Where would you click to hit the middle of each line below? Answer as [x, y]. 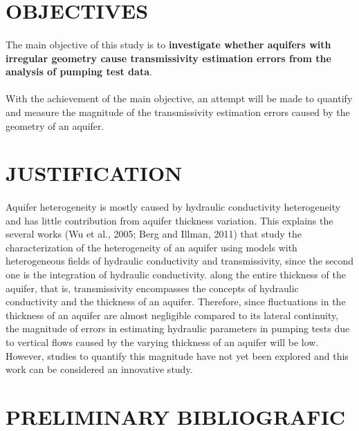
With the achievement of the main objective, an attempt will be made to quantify [179, 98]
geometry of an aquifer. [55, 125]
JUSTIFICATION [94, 173]
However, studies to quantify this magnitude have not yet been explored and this [177, 355]
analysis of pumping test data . [79, 71]
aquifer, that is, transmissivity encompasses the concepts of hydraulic [152, 288]
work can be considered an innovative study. [99, 369]
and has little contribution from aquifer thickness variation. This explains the [169, 220]
